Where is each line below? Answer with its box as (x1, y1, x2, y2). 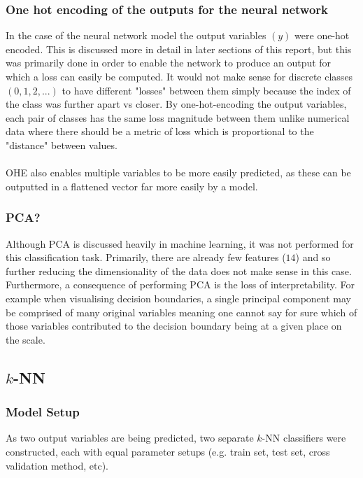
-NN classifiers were (262, 430, 346, 445)
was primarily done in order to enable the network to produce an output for (6, 55, 332, 70)
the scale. (6, 332, 45, 346)
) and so (295, 250, 331, 265)
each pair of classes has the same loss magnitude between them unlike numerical (6, 110, 350, 125)
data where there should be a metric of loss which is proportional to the (6, 124, 314, 139)
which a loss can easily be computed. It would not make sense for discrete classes (6, 69, 353, 83)
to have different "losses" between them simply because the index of (62, 83, 351, 97)
